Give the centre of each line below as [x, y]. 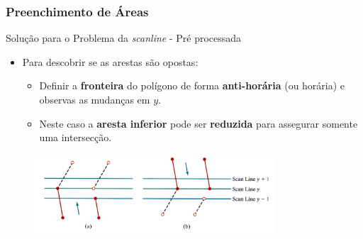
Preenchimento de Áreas [77, 11]
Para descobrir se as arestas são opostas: [110, 61]
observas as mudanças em [95, 99]
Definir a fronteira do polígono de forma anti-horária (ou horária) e [192, 85]
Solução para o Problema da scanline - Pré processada [124, 38]
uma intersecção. [76, 137]
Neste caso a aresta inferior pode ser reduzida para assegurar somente [199, 123]
